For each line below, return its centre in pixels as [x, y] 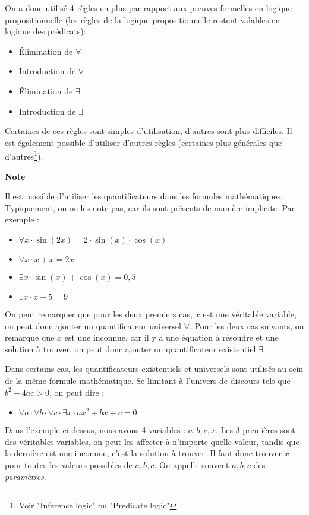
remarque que [30, 337]
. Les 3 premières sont [255, 430]
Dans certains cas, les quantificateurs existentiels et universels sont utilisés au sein [154, 369]
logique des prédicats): [45, 31]
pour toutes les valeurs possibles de [69, 464]
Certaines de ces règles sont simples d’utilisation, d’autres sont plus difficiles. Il [149, 131]
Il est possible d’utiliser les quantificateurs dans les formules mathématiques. [144, 196]
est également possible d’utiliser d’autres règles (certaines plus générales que [144, 142]
